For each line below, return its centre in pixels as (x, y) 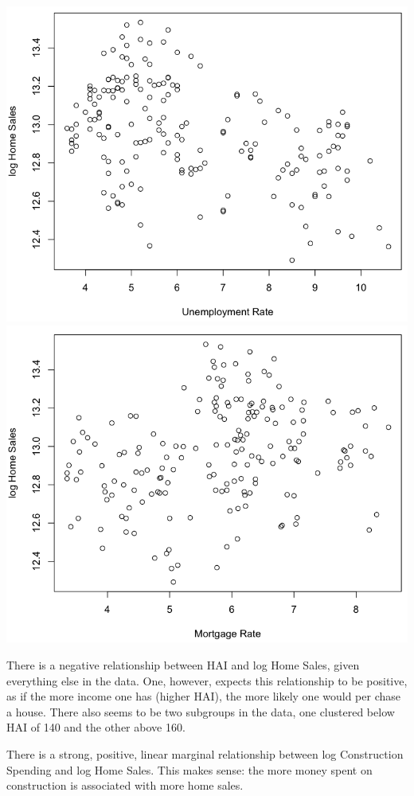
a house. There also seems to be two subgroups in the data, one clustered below (201, 711)
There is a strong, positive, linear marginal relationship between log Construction (205, 753)
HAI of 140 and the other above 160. (96, 727)
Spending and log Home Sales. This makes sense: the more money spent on (189, 769)
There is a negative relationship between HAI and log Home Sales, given (183, 665)
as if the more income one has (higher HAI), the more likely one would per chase (203, 696)
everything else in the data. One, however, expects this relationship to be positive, (207, 680)
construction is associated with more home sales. (125, 785)
